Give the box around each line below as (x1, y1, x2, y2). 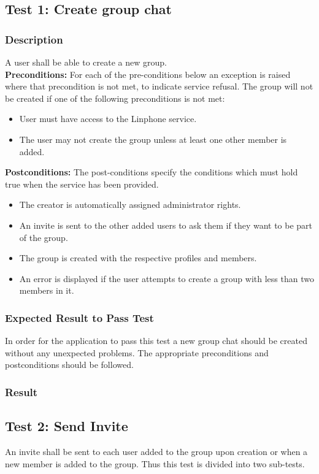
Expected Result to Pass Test (5, 310, 154, 325)
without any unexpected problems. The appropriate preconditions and (5, 346, 269, 359)
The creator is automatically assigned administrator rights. (19, 198, 241, 211)
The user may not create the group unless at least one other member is (19, 132, 287, 145)
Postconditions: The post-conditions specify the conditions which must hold (5, 166, 298, 178)
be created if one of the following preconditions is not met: (5, 91, 225, 104)
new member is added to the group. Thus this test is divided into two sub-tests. (5, 457, 305, 470)
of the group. (19, 231, 68, 243)
